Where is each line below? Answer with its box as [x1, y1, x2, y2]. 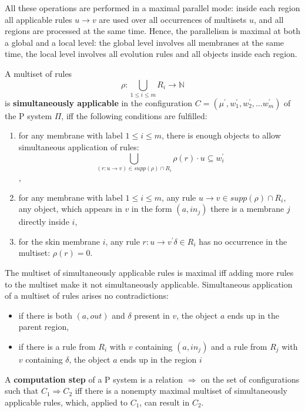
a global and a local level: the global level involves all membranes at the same [5, 36, 284, 48]
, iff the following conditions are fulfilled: [61, 109, 207, 121]
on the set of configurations [201, 373, 300, 385]
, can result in [139, 396, 190, 408]
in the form [131, 202, 172, 215]
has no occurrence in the [199, 235, 287, 247]
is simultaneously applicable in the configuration [5, 96, 193, 109]
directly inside [18, 215, 69, 228]
